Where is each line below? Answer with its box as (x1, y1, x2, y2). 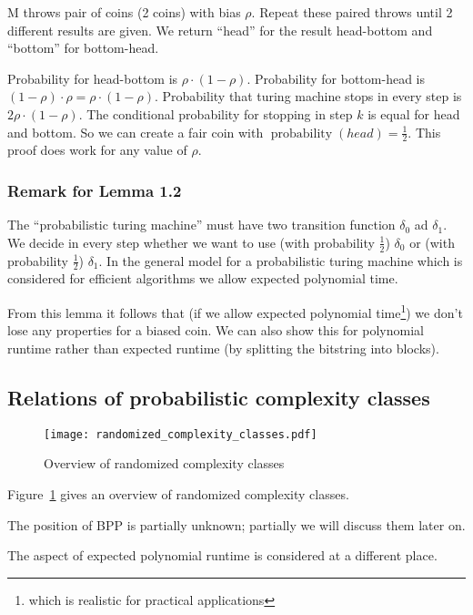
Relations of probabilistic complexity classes (7, 383, 430, 411)
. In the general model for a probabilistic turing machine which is (98, 251, 463, 270)
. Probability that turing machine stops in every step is (154, 87, 462, 106)
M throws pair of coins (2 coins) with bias (7, 3, 241, 21)
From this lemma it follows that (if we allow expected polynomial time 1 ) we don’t (7, 301, 463, 322)
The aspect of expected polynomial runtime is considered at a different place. (7, 546, 438, 565)
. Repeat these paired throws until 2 (251, 3, 453, 21)
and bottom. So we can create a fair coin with (7, 122, 264, 141)
